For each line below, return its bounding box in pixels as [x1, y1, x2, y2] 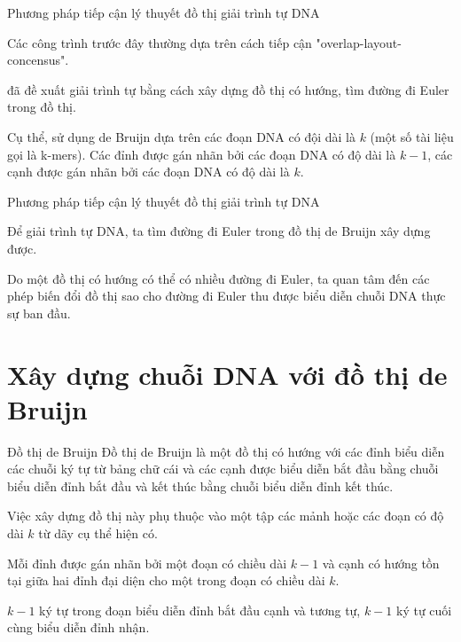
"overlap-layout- [316, 33, 402, 51]
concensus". [7, 51, 69, 69]
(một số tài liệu [370, 127, 454, 145]
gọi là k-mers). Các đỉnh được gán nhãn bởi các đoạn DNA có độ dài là [7, 145, 396, 163]
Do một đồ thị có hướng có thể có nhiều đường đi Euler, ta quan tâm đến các [7, 269, 430, 287]
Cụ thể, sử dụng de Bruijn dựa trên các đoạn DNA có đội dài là [7, 127, 356, 145]
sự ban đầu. [7, 303, 71, 322]
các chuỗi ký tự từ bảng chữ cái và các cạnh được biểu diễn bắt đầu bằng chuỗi [7, 459, 439, 478]
